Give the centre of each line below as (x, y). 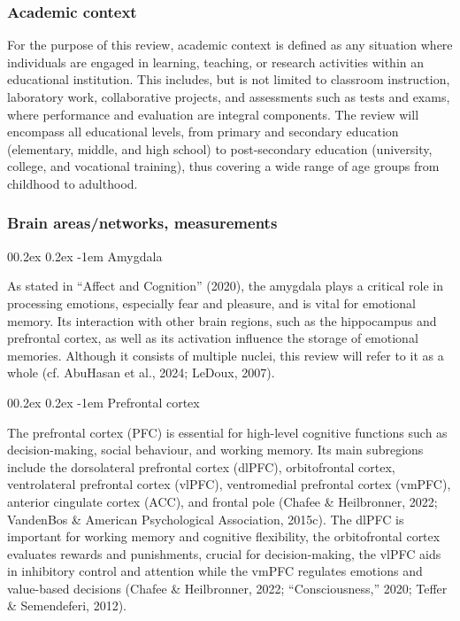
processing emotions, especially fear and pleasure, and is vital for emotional (211, 303)
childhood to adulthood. (73, 183)
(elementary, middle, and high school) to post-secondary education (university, (220, 148)
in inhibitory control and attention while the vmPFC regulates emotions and (215, 571)
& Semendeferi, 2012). (67, 605)
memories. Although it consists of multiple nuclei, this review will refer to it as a (226, 355)
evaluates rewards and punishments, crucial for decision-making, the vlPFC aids (224, 553)
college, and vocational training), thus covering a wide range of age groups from (223, 166)
